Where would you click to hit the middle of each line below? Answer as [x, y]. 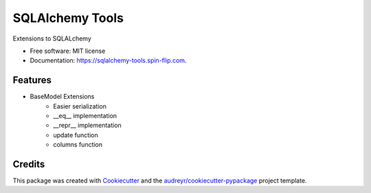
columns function [78, 145]
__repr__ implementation [87, 125]
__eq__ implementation [85, 116]
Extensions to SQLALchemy [52, 38]
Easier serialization [80, 106]
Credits [29, 164]
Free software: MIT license [68, 51]
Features [32, 80]
